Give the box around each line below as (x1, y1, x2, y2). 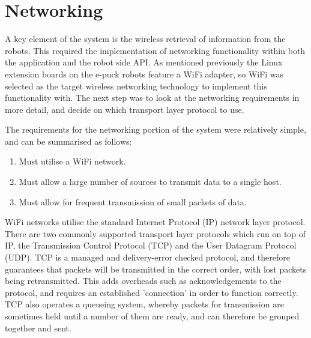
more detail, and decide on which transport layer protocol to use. (5, 103, 244, 115)
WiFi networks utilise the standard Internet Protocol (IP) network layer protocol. (5, 216, 306, 228)
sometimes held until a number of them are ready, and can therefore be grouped (5, 310, 300, 322)
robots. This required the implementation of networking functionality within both (5, 44, 306, 56)
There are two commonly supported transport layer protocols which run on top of (5, 227, 306, 240)
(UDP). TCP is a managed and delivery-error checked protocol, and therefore (5, 251, 290, 264)
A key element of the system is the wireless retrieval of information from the (5, 32, 286, 45)
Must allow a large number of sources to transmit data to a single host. (19, 175, 282, 188)
